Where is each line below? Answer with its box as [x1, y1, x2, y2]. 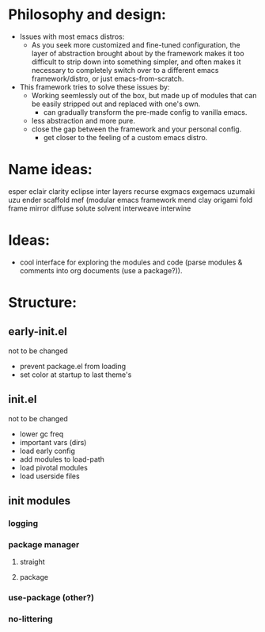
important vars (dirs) [19, 437, 87, 447]
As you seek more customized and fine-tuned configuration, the [31, 40, 241, 49]
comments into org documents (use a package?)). [19, 265, 183, 275]
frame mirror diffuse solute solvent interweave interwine [8, 204, 191, 213]
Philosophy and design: [8, 6, 166, 24]
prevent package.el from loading [19, 361, 127, 371]
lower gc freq [19, 429, 64, 439]
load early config [19, 446, 75, 455]
